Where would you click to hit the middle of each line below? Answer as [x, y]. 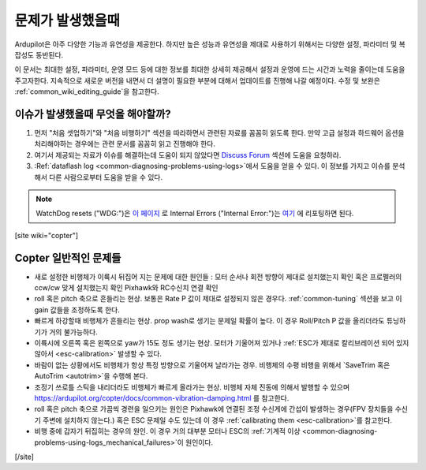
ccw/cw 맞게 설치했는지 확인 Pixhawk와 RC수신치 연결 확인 [126, 288]
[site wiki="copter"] [47, 235]
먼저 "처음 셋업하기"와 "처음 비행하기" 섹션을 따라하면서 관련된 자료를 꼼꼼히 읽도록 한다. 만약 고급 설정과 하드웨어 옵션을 [219, 133]
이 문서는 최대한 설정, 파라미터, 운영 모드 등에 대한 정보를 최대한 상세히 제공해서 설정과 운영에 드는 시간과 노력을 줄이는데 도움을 [210, 69]
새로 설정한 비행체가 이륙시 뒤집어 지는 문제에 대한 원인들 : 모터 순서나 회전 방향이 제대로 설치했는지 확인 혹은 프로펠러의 [218, 277]
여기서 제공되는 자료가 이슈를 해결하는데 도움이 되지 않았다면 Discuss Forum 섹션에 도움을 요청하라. [188, 155]
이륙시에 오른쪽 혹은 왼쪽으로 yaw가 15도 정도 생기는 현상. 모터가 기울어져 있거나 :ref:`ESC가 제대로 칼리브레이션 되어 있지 [222, 343]
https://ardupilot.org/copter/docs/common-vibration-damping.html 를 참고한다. [162, 397]
